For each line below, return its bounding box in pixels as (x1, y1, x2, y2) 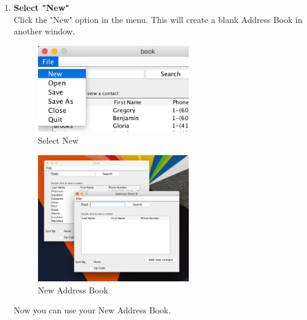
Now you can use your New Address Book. (13, 304, 171, 316)
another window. (13, 25, 75, 37)
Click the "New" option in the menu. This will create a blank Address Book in (13, 13, 303, 25)
